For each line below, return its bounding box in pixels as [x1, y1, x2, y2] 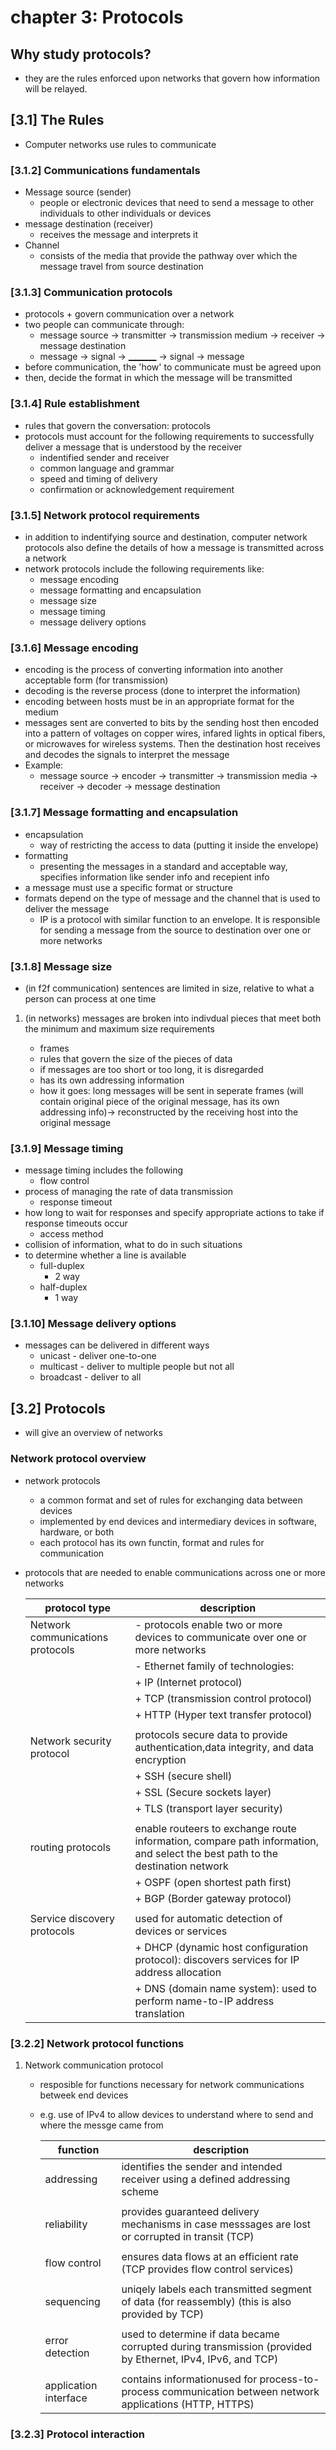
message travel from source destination [39, 261, 204, 273]
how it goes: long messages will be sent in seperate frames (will [39, 1084, 304, 1096]
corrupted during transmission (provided [121, 2339, 313, 2353]
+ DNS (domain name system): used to [134, 1981, 317, 1995]
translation [134, 2006, 185, 2020]
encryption [134, 1752, 187, 1766]
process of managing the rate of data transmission [24, 1186, 234, 1198]
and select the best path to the [134, 1846, 279, 1860]
